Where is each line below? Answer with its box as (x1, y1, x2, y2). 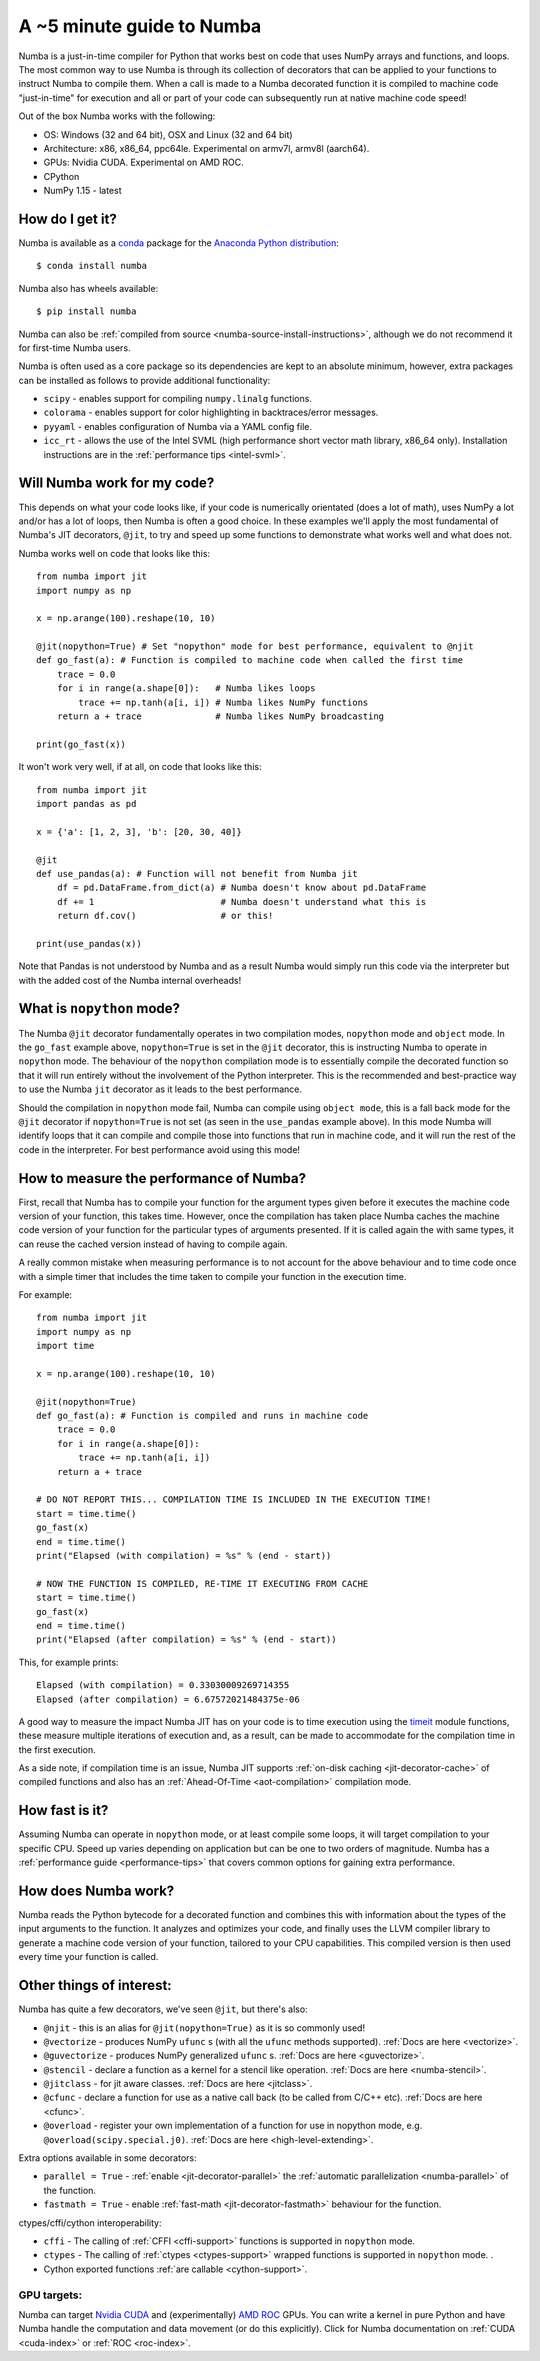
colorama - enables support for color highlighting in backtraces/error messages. (43, 406, 379, 419)
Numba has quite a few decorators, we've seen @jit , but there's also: (18, 2003, 309, 2015)
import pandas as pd (36, 798, 137, 809)
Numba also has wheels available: (18, 282, 159, 294)
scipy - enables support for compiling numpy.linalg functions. (43, 393, 312, 405)
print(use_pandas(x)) (36, 938, 142, 949)
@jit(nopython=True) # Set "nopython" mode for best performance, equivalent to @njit (36, 641, 474, 652)
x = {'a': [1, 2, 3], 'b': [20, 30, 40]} (36, 826, 242, 837)
